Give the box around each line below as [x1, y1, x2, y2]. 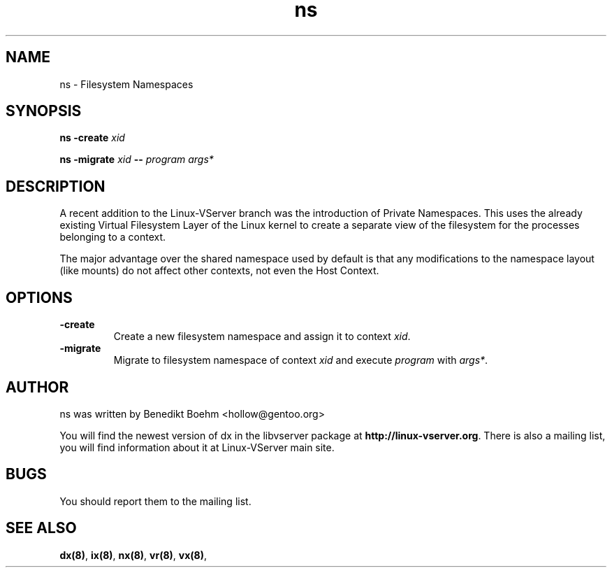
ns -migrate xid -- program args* [59, 153, 214, 166]
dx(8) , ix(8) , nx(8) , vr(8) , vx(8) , [59, 549, 207, 561]
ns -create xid [59, 132, 125, 144]
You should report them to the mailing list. [59, 495, 252, 507]
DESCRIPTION [6, 177, 105, 195]
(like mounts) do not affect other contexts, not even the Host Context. [59, 264, 379, 277]
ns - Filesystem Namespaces [59, 78, 194, 90]
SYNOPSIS [6, 102, 82, 120]
